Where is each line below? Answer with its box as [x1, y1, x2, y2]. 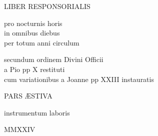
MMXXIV [4, 124, 35, 134]
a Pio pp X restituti [4, 63, 65, 74]
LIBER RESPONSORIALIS [4, 1, 90, 11]
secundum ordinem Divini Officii [4, 54, 103, 64]
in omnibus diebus [4, 27, 60, 38]
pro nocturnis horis [4, 17, 62, 28]
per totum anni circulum [4, 37, 79, 47]
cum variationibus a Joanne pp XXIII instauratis [4, 73, 154, 84]
